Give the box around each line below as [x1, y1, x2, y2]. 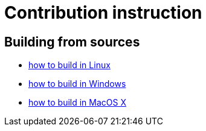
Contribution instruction [4, 2, 202, 23]
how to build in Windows [28, 78, 126, 89]
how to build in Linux [28, 60, 111, 71]
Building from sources [4, 34, 140, 50]
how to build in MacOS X [28, 97, 127, 108]
